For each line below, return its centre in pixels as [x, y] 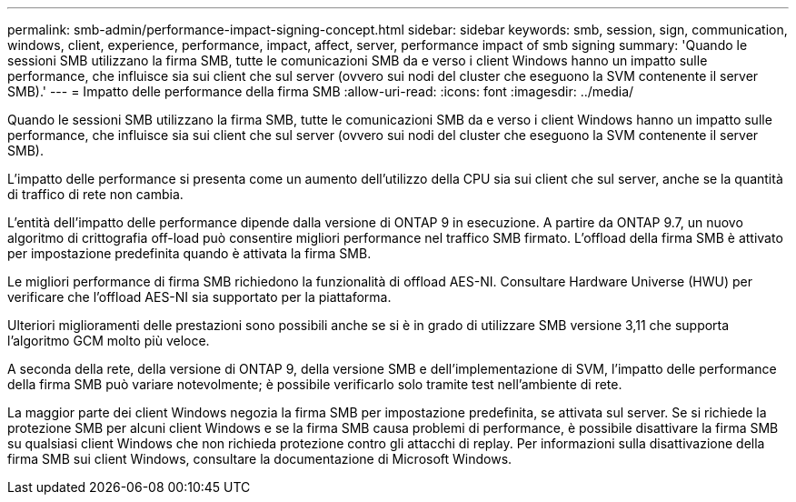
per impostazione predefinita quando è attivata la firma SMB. [189, 253]
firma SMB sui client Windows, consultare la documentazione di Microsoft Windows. [260, 459]
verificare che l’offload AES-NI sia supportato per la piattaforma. [199, 297]
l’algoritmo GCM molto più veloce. [109, 341]
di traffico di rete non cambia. [95, 194]
